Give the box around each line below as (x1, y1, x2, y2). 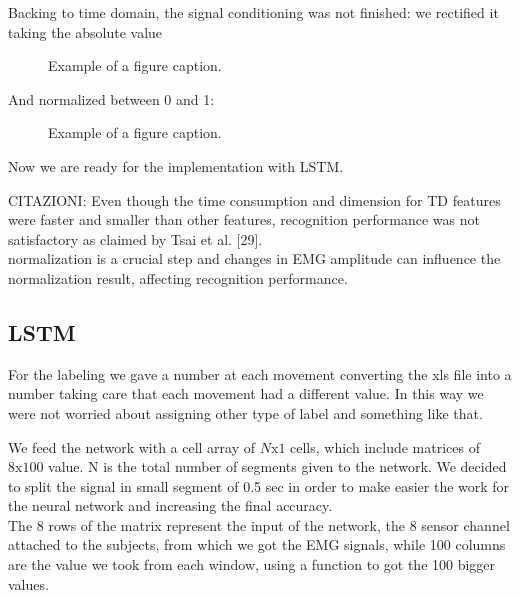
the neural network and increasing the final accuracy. (8, 495, 333, 516)
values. (8, 573, 49, 594)
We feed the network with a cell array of (8, 436, 256, 457)
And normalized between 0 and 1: (8, 88, 215, 109)
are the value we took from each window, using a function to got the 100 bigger (8, 554, 496, 575)
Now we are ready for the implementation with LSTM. (8, 155, 344, 176)
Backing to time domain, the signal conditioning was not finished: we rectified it (8, 2, 499, 22)
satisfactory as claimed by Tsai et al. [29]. (8, 228, 263, 249)
